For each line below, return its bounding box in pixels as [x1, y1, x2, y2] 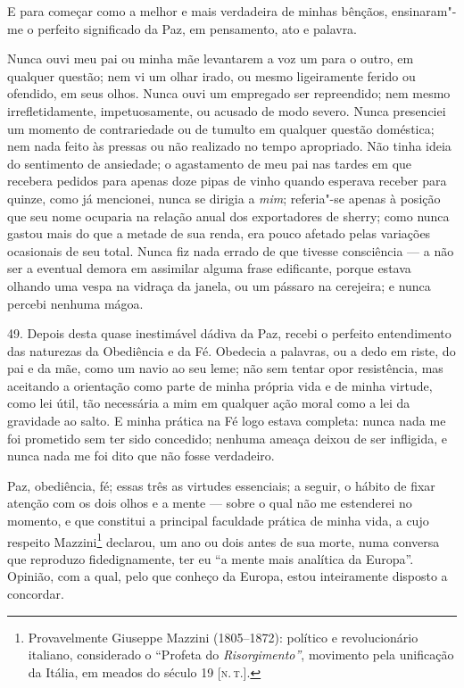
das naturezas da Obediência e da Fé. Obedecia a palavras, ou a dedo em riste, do [7, 341, 456, 360]
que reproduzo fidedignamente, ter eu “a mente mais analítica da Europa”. [7, 549, 414, 568]
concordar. [7, 584, 64, 603]
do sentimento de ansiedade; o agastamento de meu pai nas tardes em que [7, 153, 412, 172]
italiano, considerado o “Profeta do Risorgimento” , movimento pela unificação [28, 645, 454, 664]
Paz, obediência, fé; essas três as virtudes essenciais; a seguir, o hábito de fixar [7, 476, 435, 494]
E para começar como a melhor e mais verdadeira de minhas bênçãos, [7, 2, 388, 20]
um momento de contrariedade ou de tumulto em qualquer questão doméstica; [7, 119, 435, 137]
